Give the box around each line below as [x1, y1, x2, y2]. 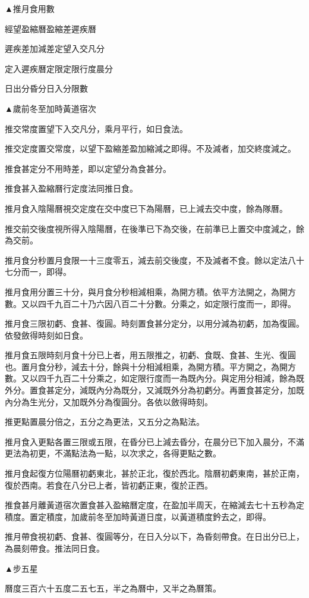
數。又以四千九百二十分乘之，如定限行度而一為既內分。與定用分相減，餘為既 [5, 372, 304, 384]
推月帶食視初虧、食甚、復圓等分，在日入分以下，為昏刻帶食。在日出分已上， [5, 530, 304, 543]
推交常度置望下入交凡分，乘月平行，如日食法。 [5, 122, 188, 134]
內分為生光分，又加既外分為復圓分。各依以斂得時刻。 [5, 395, 213, 408]
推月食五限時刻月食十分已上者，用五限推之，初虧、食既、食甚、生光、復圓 [5, 349, 296, 361]
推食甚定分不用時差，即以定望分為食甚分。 [5, 162, 171, 174]
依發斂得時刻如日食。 [5, 328, 88, 341]
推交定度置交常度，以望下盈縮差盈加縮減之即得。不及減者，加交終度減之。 [5, 142, 296, 155]
